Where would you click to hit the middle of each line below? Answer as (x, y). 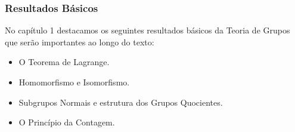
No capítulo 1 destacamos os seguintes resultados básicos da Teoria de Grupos (147, 30)
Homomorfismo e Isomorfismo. (74, 82)
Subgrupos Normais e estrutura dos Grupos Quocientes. (121, 102)
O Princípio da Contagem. (67, 122)
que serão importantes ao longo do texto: (80, 42)
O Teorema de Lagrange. (64, 62)
